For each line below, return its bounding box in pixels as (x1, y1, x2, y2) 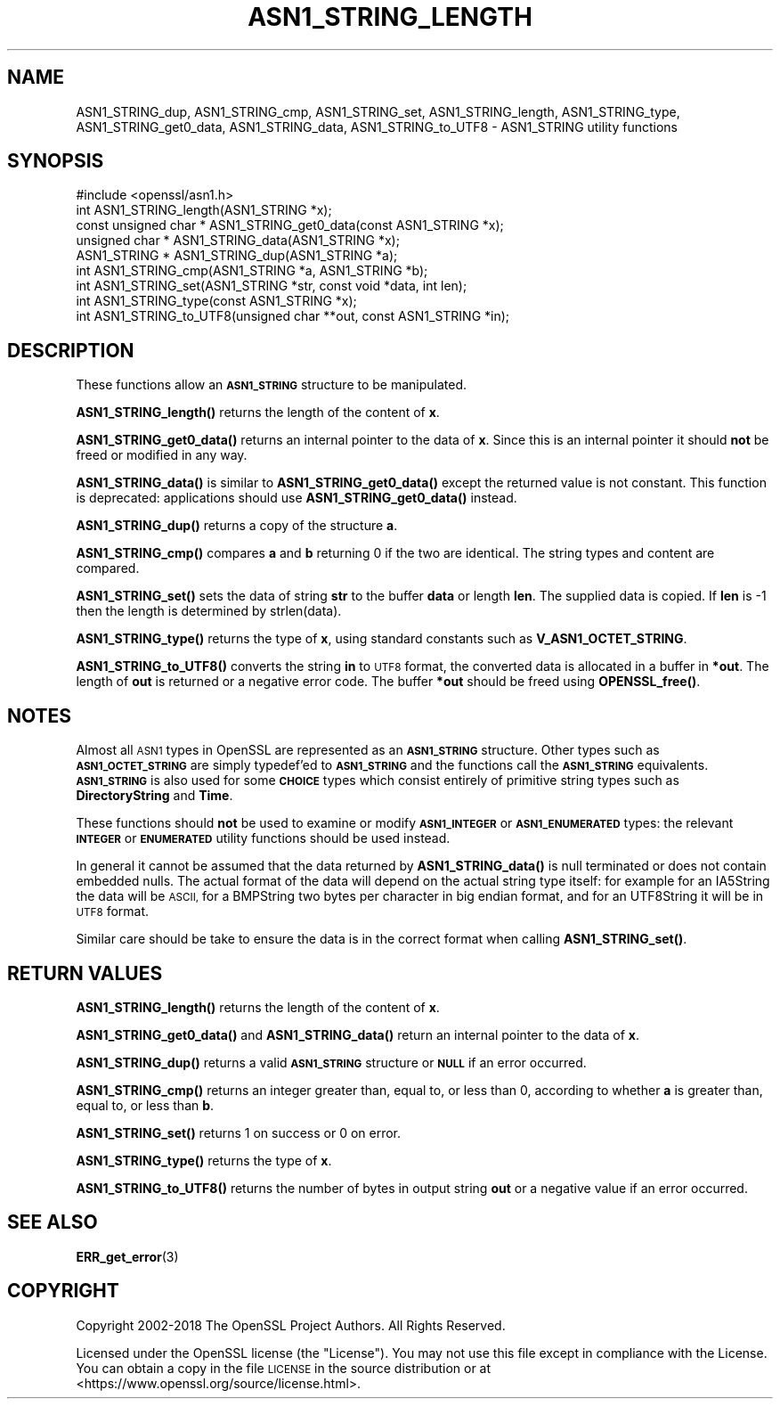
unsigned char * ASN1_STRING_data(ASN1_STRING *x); (76, 233, 400, 249)
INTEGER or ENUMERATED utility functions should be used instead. (76, 830, 451, 846)
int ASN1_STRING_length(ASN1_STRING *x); (76, 202, 332, 218)
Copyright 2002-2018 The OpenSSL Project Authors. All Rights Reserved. (76, 1317, 506, 1333)
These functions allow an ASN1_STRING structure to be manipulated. (76, 377, 467, 393)
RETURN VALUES (7, 961, 163, 985)
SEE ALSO (7, 1211, 98, 1234)
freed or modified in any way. (76, 447, 248, 463)
